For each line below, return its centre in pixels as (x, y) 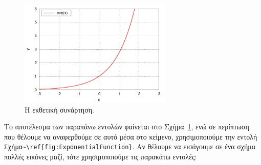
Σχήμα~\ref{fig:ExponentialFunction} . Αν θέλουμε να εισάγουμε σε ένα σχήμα (130, 146)
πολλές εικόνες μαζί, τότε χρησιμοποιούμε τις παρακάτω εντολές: (101, 156)
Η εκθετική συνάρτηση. (59, 109)
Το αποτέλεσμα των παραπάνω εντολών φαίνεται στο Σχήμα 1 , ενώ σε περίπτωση (127, 127)
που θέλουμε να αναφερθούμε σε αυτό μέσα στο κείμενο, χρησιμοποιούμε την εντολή (131, 136)
